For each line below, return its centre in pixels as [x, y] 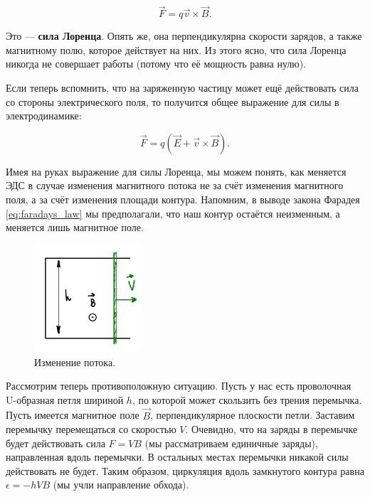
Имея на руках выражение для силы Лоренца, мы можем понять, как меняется [176, 171]
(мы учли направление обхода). [121, 485]
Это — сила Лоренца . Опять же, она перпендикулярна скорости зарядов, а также [184, 36]
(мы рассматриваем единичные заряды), [231, 443]
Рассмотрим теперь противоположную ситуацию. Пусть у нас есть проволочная [179, 386]
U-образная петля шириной [65, 399]
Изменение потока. [75, 362]
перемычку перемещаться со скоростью [91, 429]
